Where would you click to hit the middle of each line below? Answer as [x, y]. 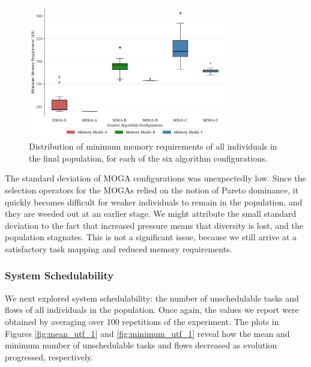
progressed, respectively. [49, 356]
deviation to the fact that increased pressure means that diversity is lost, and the [154, 225]
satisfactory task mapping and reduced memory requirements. [119, 248]
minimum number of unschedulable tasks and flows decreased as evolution [141, 345]
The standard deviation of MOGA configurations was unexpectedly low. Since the [155, 178]
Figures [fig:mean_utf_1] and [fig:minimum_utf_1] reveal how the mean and [147, 333]
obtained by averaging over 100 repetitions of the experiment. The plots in [142, 321]
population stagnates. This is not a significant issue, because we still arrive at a [151, 237]
